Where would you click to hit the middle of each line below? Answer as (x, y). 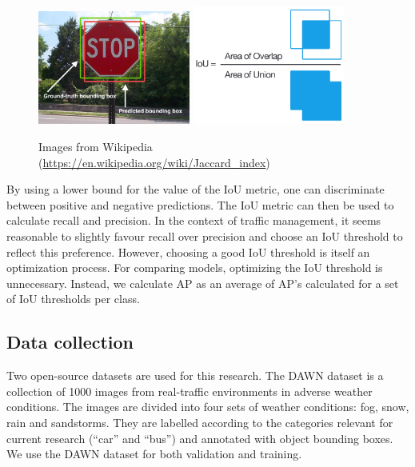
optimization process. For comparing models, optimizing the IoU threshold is (195, 267)
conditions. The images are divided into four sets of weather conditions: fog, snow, (208, 407)
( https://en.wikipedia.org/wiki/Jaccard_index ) (154, 162)
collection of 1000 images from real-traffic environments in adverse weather (190, 391)
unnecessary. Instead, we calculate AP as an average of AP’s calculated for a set (203, 283)
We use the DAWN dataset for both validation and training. (154, 454)
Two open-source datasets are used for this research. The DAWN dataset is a (195, 375)
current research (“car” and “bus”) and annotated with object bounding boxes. (200, 438)
